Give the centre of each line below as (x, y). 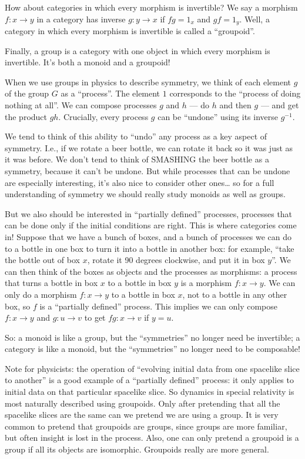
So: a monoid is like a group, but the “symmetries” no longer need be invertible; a (152, 337)
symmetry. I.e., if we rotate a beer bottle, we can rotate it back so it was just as (149, 147)
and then (235, 105)
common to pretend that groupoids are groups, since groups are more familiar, (146, 426)
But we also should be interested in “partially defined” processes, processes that (149, 213)
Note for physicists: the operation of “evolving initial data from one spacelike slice (152, 368)
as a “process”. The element (110, 93)
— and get (280, 105)
